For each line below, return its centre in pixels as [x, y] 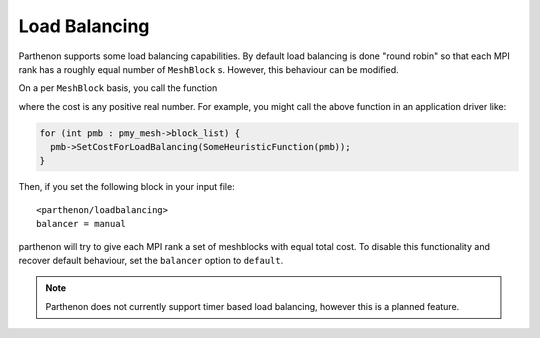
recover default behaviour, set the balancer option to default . [151, 261]
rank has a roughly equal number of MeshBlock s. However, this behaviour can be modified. [208, 69]
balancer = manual [81, 224]
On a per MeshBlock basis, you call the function [118, 88]
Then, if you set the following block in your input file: [126, 187]
